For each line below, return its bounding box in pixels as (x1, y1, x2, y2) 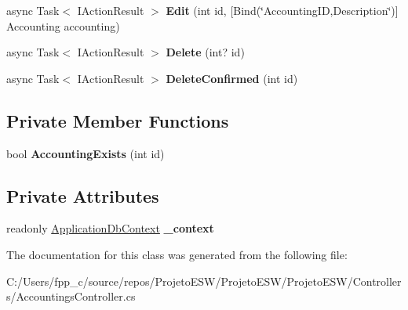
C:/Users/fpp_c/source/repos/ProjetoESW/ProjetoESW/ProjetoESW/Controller (6, 272, 402, 289)
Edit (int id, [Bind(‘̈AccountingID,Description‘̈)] (166, 2, 399, 18)
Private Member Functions (6, 108, 229, 132)
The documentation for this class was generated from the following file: (6, 246, 348, 262)
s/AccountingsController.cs (6, 288, 136, 305)
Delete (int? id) (166, 44, 245, 60)
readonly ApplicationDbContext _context (6, 220, 214, 236)
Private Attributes (6, 183, 159, 207)
